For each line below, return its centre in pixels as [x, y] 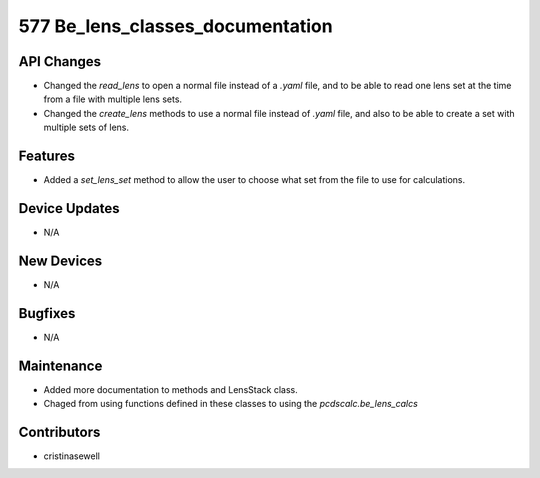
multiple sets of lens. [86, 127]
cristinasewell [71, 456]
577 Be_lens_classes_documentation [176, 26]
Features [46, 156]
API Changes [60, 61]
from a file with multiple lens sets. [113, 99]
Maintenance [60, 365]
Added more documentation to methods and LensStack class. [171, 389]
